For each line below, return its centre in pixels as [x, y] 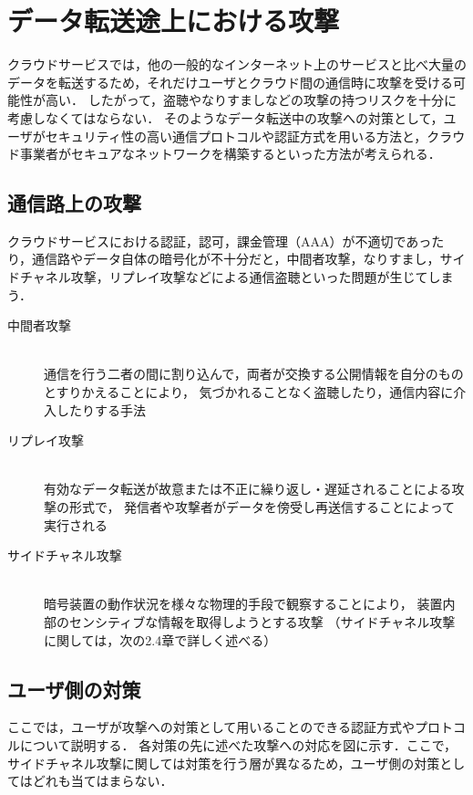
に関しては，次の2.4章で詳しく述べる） [160, 639]
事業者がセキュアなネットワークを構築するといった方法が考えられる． [230, 154]
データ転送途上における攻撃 [174, 21]
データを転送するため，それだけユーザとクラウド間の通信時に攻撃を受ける [231, 82]
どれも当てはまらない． [103, 781]
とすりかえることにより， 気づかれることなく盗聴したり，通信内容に [249, 392]
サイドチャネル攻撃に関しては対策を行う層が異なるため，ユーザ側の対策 [224, 763]
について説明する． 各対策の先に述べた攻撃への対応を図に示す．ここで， [238, 744]
